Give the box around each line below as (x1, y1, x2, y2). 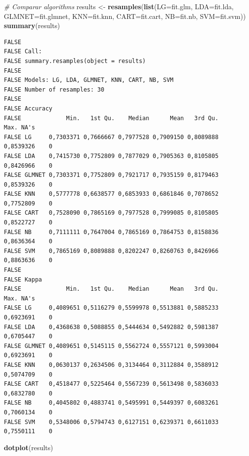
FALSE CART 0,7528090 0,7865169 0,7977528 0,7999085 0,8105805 (4, 209, 219, 217)
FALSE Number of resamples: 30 (4, 86, 104, 93)
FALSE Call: (4, 48, 42, 55)
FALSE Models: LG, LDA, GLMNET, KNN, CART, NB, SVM (4, 77, 174, 84)
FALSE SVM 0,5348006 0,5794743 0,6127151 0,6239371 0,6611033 (4, 418, 219, 425)
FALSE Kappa (4, 276, 42, 283)
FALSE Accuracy (4, 105, 53, 112)
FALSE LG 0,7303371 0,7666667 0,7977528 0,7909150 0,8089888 (4, 133, 219, 141)
